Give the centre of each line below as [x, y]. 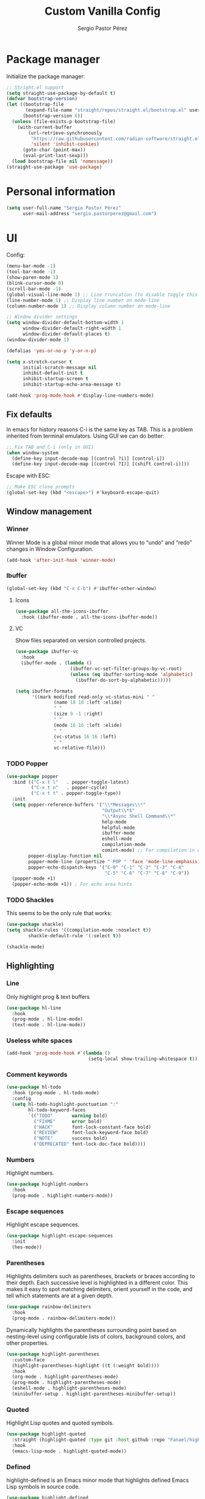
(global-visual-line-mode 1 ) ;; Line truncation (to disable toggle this [102, 295]
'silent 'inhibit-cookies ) [65, 144]
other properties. [27, 1342]
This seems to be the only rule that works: [59, 913]
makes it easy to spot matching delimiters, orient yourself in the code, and [99, 1289]
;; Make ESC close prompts [41, 487]
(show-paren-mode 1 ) [33, 278]
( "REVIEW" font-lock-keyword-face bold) [91, 1133]
